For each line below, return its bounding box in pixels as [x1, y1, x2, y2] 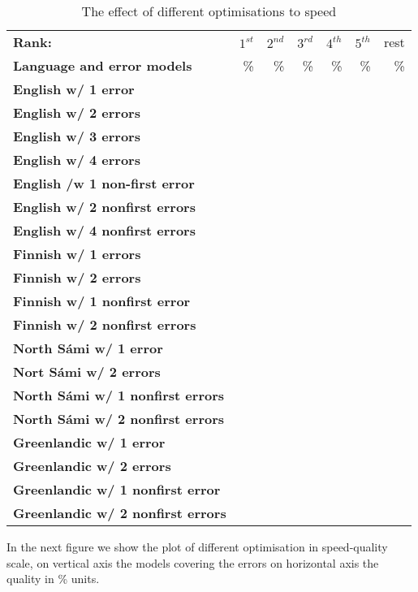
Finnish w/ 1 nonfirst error [13, 292, 191, 310]
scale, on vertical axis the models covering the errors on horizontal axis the [6, 554, 379, 571]
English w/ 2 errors [13, 103, 140, 122]
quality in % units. [6, 570, 100, 587]
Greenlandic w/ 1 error [13, 433, 166, 452]
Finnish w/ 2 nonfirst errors [13, 315, 196, 334]
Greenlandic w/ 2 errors [13, 456, 171, 475]
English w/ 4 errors [13, 150, 140, 169]
